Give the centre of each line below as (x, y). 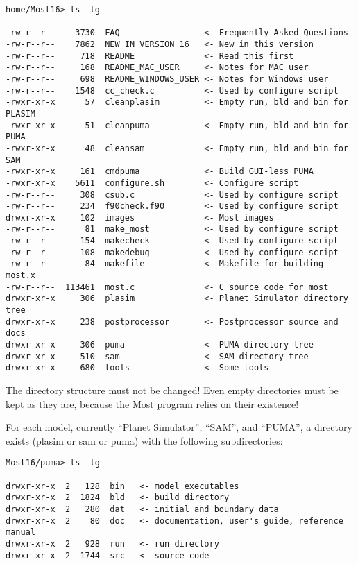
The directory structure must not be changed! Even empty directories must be (172, 390)
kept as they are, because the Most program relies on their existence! (152, 403)
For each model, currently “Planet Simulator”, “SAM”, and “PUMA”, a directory (179, 427)
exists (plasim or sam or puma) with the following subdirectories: (144, 440)
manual (20, 532)
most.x (20, 276)
